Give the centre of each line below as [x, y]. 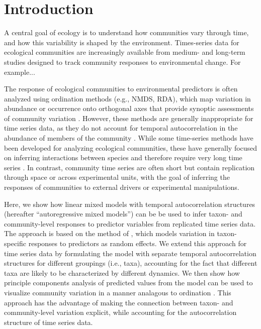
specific [15, 243]
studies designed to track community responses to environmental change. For [122, 62]
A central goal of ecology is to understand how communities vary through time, [126, 32]
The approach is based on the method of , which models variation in [109, 233]
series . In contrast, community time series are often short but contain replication [129, 167]
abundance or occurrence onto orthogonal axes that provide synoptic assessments [129, 108]
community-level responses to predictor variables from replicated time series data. [130, 223]
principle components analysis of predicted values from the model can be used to [128, 283]
